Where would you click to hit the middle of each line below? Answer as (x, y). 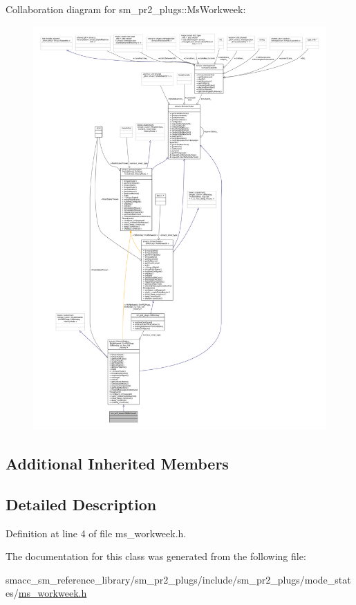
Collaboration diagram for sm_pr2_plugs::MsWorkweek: (126, 9)
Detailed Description (81, 504)
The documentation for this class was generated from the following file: (156, 556)
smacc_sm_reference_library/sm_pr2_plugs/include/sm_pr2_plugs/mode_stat (178, 579)
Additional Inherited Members (117, 463)
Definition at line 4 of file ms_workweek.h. (96, 533)
